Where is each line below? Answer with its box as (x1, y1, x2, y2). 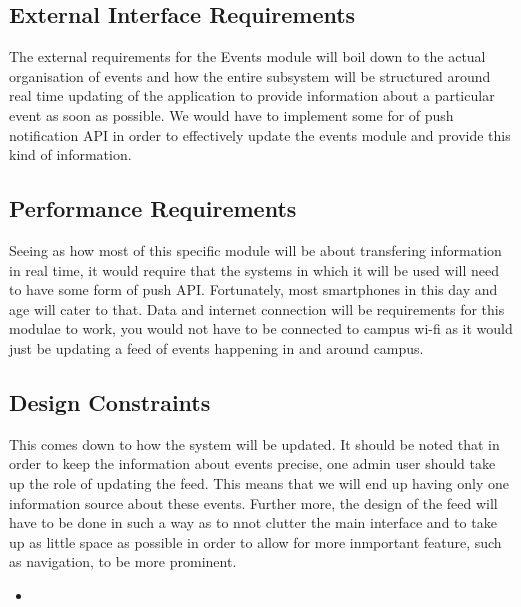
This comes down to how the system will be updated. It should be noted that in (9, 433, 500, 454)
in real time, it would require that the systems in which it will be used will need (9, 259, 500, 280)
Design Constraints (9, 386, 211, 417)
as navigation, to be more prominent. (9, 551, 237, 572)
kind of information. (9, 144, 132, 165)
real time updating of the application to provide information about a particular (9, 85, 495, 106)
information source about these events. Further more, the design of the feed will (9, 492, 498, 513)
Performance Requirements (9, 193, 297, 224)
